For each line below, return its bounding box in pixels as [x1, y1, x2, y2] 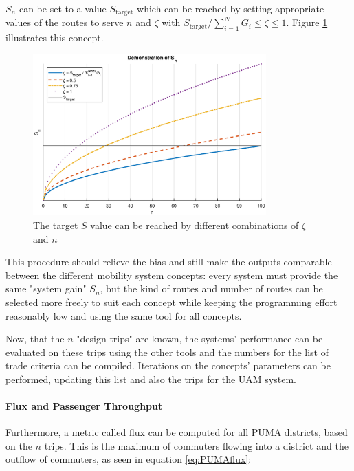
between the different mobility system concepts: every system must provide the [5, 267, 338, 282]
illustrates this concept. [5, 30, 104, 45]
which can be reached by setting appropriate [137, 1, 324, 15]
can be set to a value [19, 1, 107, 15]
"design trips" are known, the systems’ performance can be [76, 331, 323, 346]
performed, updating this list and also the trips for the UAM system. [5, 371, 296, 386]
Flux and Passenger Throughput [5, 399, 163, 413]
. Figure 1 [286, 15, 328, 30]
